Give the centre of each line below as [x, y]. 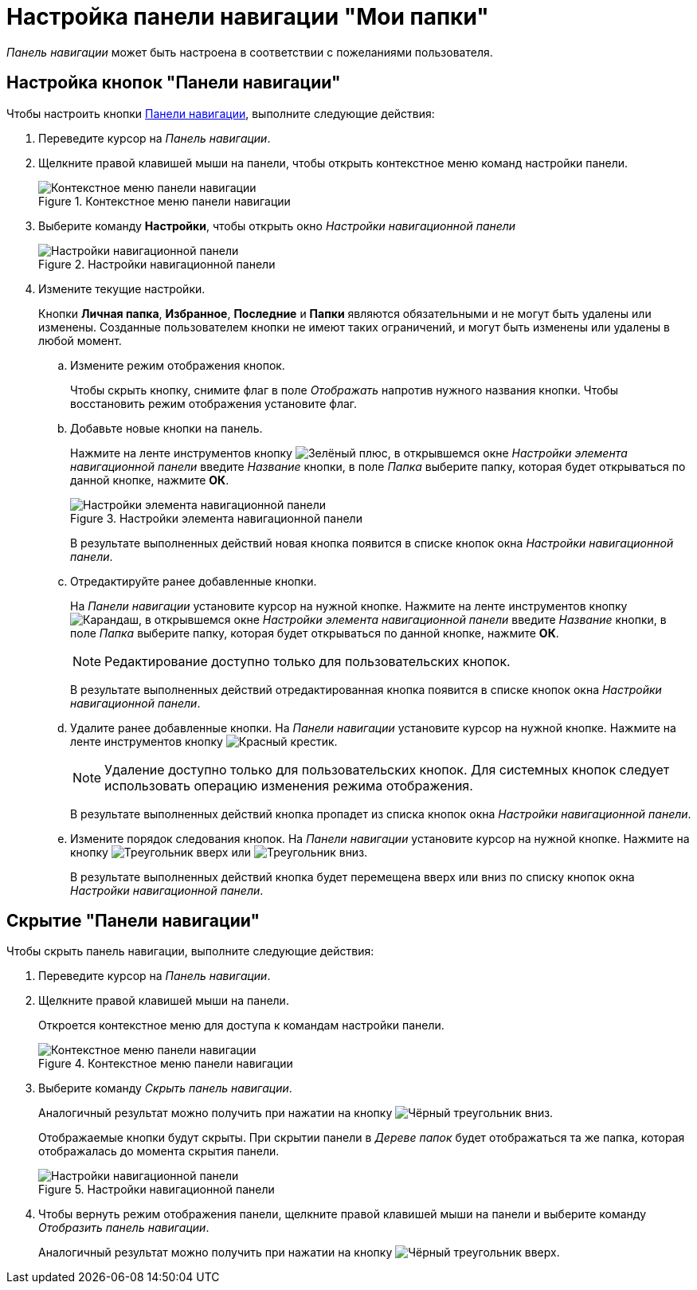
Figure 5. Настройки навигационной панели [157, 1190]
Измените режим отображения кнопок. [178, 365]
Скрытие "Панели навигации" [133, 921]
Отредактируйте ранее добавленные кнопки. [194, 581]
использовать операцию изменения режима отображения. [289, 785]
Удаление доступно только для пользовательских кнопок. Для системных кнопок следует [387, 769]
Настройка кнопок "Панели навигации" [174, 83]
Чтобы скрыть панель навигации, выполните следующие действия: [190, 951]
